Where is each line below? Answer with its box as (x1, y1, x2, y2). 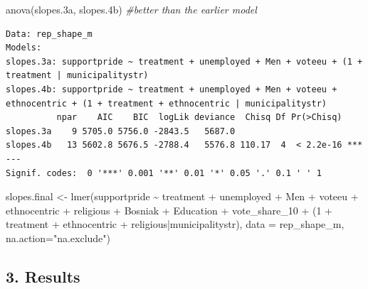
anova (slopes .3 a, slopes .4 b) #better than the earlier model (6, 2, 257, 16)
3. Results (6, 265, 80, 287)
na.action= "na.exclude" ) (6, 230, 111, 245)
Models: (6, 43, 42, 53)
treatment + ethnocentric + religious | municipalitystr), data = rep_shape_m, (6, 217, 345, 231)
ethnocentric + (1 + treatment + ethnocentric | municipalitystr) (6, 98, 327, 109)
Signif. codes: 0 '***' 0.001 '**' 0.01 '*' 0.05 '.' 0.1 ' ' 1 (6, 168, 322, 178)
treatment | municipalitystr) (6, 70, 149, 81)
